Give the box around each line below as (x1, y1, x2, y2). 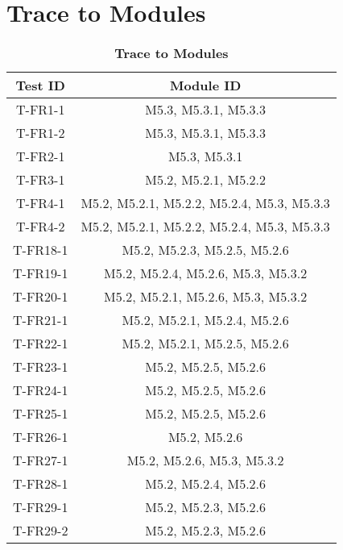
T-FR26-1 (13, 427, 68, 447)
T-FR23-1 (13, 357, 68, 377)
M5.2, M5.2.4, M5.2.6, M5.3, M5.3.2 (104, 264, 308, 283)
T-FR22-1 (13, 334, 68, 353)
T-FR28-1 (13, 474, 68, 494)
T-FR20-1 (13, 287, 68, 306)
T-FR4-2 (16, 217, 65, 236)
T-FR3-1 (16, 170, 65, 190)
